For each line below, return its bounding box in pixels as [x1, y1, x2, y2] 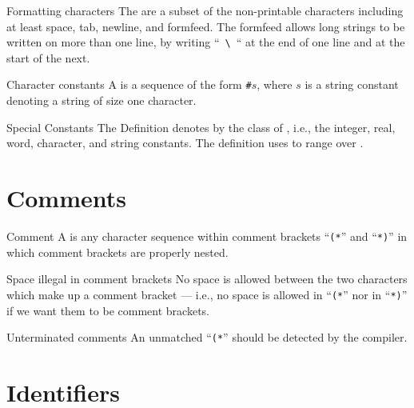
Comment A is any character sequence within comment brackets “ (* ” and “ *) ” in [6, 228, 408, 244]
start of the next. [6, 49, 90, 66]
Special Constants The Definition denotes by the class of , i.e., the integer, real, [6, 118, 396, 135]
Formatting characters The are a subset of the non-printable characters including [6, 2, 404, 18]
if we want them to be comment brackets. [6, 302, 210, 318]
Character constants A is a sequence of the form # [6, 76, 252, 93]
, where [257, 76, 293, 93]
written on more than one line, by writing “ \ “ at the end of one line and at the [6, 34, 405, 50]
